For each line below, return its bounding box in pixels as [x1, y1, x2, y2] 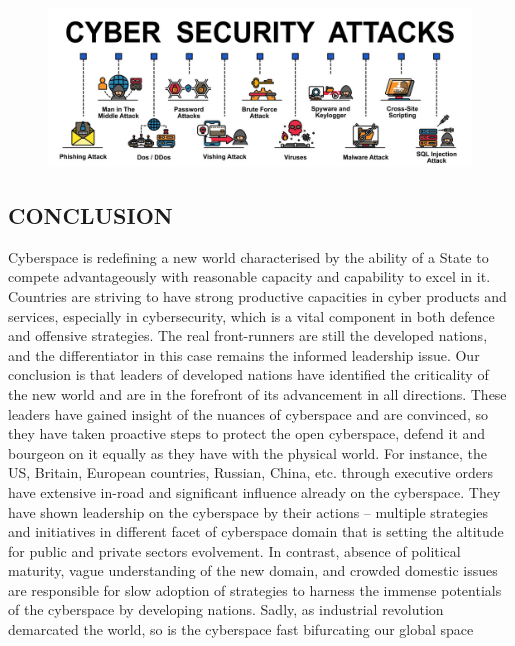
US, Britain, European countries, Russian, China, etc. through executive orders [8, 462, 493, 483]
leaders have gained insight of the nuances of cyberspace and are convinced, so [8, 403, 488, 424]
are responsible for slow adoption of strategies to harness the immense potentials [8, 579, 502, 600]
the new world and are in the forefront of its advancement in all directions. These [8, 383, 507, 404]
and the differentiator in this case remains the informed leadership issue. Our [8, 344, 480, 365]
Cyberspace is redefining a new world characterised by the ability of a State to [8, 246, 489, 267]
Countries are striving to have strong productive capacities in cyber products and [8, 285, 507, 306]
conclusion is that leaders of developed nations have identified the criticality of [8, 364, 489, 385]
